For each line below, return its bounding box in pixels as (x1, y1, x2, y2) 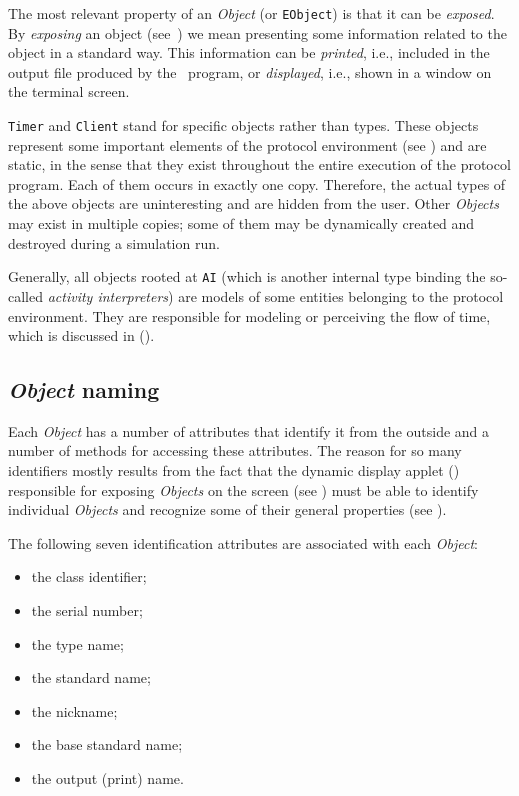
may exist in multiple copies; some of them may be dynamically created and (8, 213, 475, 234)
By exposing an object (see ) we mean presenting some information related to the (8, 22, 507, 43)
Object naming (8, 374, 160, 405)
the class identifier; (31, 566, 147, 587)
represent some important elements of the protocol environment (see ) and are (8, 134, 487, 155)
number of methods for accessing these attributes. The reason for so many (8, 440, 462, 461)
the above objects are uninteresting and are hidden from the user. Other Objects (8, 193, 499, 214)
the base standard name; (31, 734, 183, 755)
